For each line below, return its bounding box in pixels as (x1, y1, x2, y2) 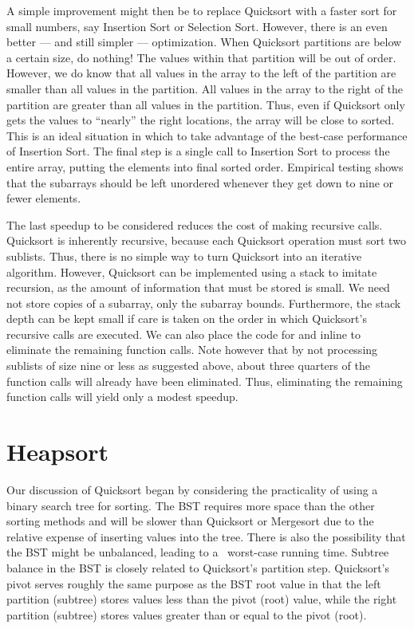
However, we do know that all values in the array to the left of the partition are (6, 65, 396, 81)
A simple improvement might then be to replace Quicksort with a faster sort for (6, 2, 397, 18)
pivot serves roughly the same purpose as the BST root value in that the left (6, 575, 381, 592)
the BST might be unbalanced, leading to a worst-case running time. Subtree (6, 544, 389, 560)
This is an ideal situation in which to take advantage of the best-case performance (6, 127, 408, 143)
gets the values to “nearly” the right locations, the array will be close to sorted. (6, 112, 395, 128)
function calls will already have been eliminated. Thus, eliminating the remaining (6, 372, 403, 389)
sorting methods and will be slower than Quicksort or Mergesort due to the (6, 513, 374, 529)
